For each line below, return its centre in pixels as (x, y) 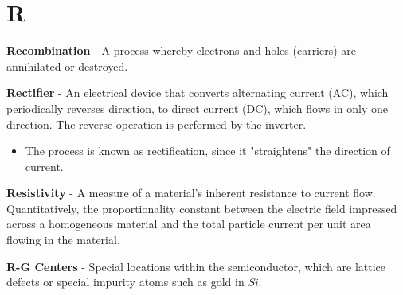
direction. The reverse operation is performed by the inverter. (157, 124)
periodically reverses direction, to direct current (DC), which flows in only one (198, 108)
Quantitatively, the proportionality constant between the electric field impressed (202, 208)
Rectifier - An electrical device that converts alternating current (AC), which (198, 93)
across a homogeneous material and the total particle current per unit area (189, 224)
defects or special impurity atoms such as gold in (125, 282)
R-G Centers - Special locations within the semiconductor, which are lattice (196, 266)
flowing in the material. (63, 240)
